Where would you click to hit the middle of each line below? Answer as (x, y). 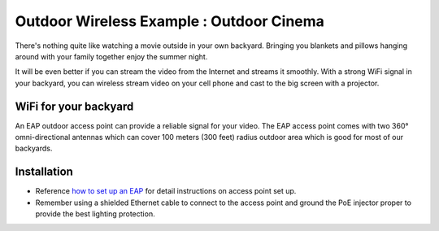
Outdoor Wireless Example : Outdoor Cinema (170, 21)
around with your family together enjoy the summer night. (111, 56)
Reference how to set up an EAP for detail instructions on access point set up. (166, 191)
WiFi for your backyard (74, 106)
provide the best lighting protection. (95, 214)
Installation (44, 172)
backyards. (34, 148)
